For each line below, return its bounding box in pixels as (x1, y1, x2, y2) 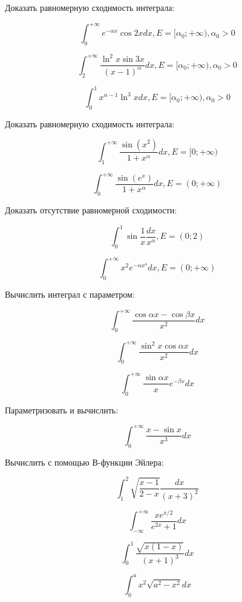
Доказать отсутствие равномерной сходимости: (5, 204, 177, 216)
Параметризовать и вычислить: (5, 403, 119, 416)
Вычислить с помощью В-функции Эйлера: (5, 455, 164, 468)
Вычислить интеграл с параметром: (5, 288, 135, 301)
